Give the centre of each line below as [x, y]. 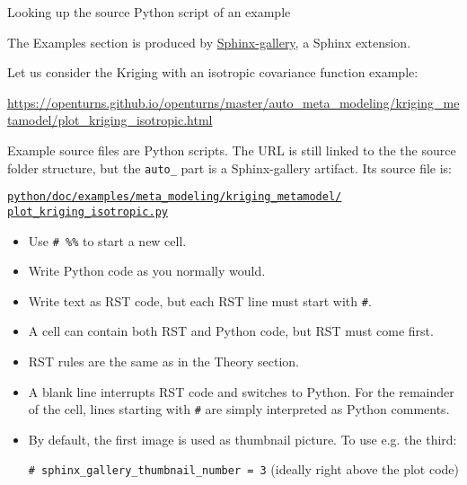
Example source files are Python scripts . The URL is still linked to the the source [232, 150]
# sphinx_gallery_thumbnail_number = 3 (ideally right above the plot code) [243, 469]
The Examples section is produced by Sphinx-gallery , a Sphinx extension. [209, 42]
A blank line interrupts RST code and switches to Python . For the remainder [241, 391]
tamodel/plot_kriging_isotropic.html [110, 120]
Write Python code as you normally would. [147, 271]
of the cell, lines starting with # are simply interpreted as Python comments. [239, 409]
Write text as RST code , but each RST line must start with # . [200, 300]
